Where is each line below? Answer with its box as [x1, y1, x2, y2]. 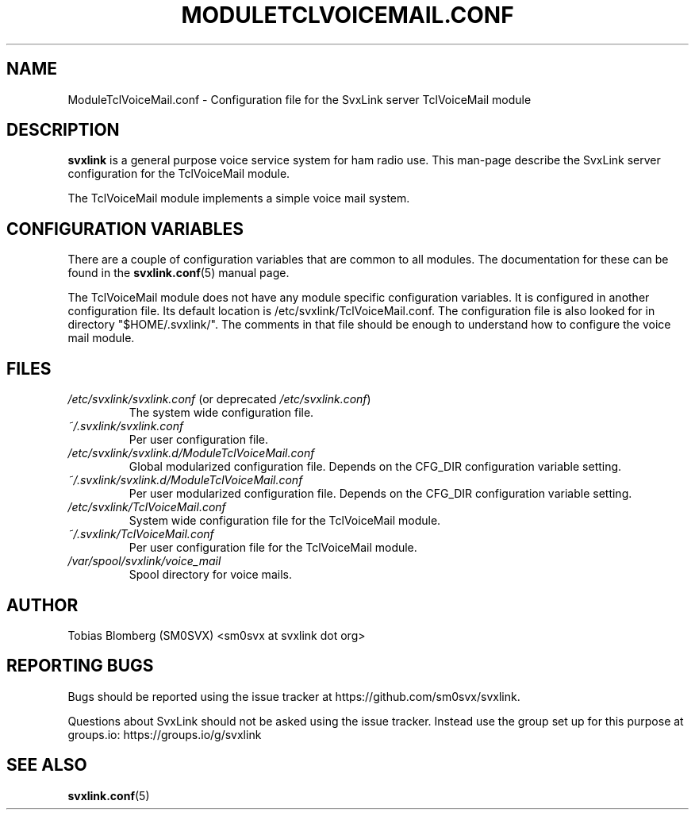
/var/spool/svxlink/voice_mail [67, 554, 221, 568]
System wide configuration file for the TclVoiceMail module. [129, 514, 441, 528]
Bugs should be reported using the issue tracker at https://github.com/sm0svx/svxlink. [67, 689, 520, 703]
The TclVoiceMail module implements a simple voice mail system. [67, 191, 410, 206]
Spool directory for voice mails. [129, 568, 292, 582]
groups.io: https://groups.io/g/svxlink [67, 727, 262, 741]
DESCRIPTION [6, 120, 120, 140]
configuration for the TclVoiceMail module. [67, 167, 290, 181]
